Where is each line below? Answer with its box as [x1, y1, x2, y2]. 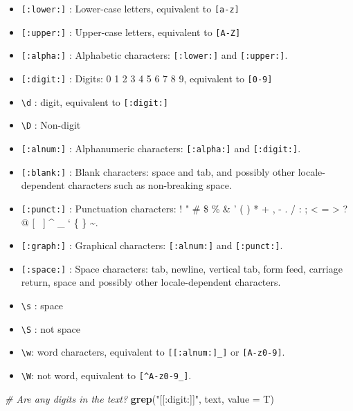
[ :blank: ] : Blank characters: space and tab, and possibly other [21, 164, 296, 179]
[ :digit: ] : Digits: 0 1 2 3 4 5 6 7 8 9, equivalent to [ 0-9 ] [21, 71, 273, 85]
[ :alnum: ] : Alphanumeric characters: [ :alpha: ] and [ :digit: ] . [21, 140, 301, 155]
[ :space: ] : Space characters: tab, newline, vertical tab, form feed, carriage [21, 261, 343, 275]
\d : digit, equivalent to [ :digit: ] [21, 94, 168, 109]
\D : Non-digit [21, 118, 81, 132]
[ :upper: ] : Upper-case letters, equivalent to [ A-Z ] [21, 24, 241, 39]
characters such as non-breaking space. [68, 178, 232, 192]
